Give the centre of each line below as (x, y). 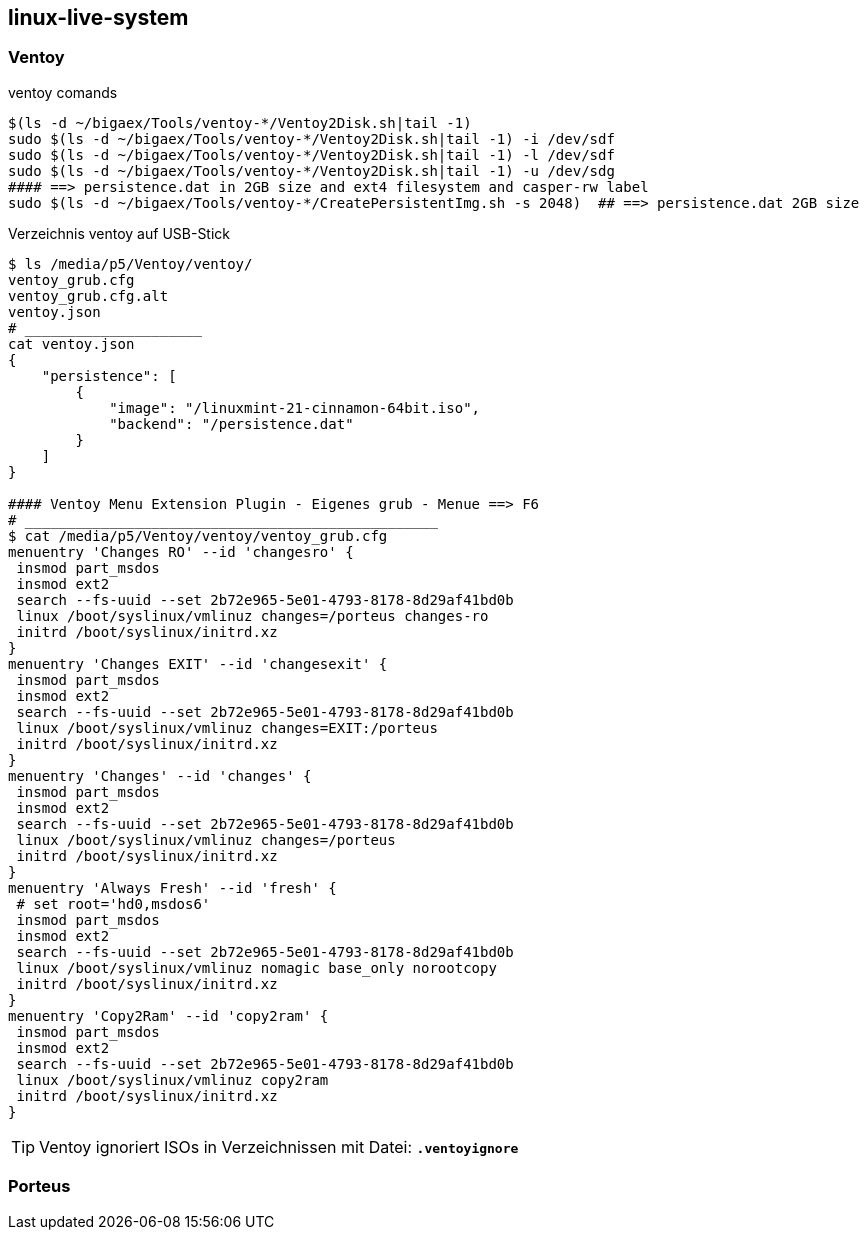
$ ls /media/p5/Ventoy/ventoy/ (130, 263)
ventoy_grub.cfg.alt (88, 295)
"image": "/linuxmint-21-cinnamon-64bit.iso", (295, 407)
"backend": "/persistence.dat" (231, 423)
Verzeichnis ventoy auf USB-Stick (119, 233)
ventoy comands (63, 92)
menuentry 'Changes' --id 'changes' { (160, 775)
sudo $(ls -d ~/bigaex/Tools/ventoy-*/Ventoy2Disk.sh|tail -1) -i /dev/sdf (311, 138)
